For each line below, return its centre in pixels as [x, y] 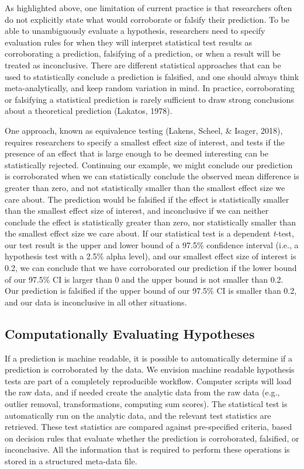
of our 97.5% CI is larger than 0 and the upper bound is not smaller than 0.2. [144, 279]
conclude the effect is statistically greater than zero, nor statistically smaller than [151, 222]
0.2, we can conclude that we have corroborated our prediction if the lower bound [151, 268]
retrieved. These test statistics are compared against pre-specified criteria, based [148, 427]
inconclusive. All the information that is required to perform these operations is [147, 449]
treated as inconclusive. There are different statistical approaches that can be [143, 65]
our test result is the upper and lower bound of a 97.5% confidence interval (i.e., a [152, 244]
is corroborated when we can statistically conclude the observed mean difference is [152, 176]
